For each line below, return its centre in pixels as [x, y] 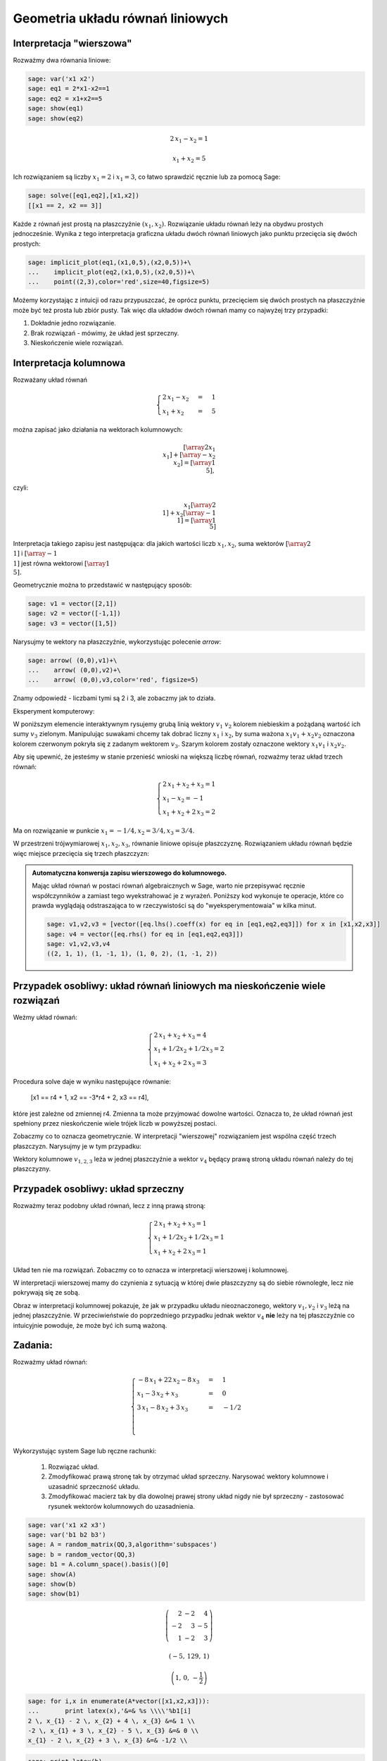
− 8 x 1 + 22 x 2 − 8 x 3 [169, 1381]
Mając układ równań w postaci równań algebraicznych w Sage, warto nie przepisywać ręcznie [169, 886]
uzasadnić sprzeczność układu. [94, 1486]
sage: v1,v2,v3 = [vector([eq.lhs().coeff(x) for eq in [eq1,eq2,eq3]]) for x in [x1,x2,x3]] [214, 924]
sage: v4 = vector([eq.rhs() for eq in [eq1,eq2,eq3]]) [145, 934]
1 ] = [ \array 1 [196, 521]
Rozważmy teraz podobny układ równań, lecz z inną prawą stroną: [109, 1206]
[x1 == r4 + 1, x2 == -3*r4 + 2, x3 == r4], [90, 1097]
